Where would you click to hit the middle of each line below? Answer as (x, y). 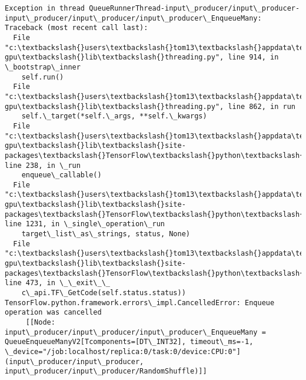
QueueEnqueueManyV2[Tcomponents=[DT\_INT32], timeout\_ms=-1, (129, 342)
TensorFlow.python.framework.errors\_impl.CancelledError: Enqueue (140, 303)
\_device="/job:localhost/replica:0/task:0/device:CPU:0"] (123, 351)
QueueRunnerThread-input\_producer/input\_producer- (194, 8)
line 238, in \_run (43, 165)
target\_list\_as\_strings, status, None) (106, 234)
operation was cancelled (53, 313)
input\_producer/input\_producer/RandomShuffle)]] (106, 371)
